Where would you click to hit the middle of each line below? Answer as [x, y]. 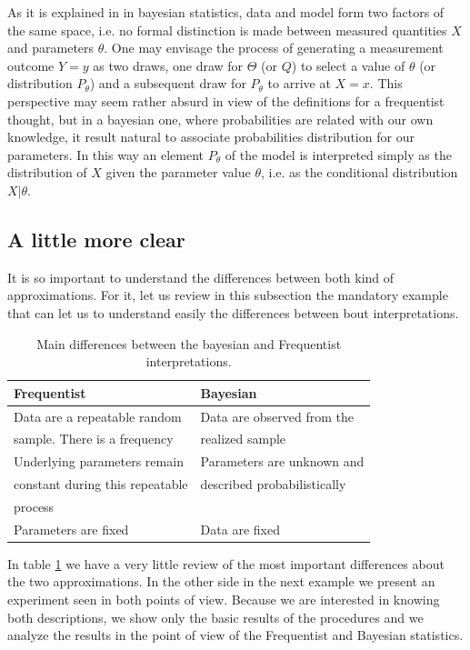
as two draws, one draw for [168, 65]
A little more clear [96, 239]
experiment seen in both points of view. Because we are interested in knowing [224, 600]
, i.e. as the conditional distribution [359, 172]
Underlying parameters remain [99, 461]
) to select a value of [348, 65]
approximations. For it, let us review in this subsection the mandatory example [228, 295]
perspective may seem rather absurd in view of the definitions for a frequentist [226, 100]
